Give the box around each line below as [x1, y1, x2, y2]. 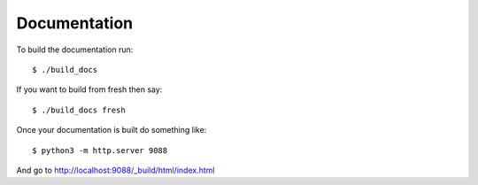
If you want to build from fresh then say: [16, 84, 163, 95]
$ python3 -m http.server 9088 [32, 145, 168, 155]
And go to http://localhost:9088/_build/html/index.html [16, 165, 215, 175]
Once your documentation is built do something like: [16, 125, 207, 135]
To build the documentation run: [16, 44, 134, 55]
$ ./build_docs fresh [32, 104, 126, 115]
